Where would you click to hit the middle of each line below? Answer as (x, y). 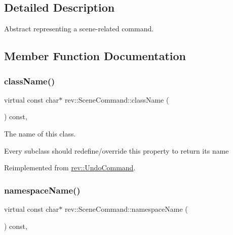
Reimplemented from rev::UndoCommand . (70, 168)
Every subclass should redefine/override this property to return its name (116, 150)
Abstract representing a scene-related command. (79, 29)
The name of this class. (40, 133)
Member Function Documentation (95, 56)
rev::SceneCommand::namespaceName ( (126, 208)
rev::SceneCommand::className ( (117, 99)
